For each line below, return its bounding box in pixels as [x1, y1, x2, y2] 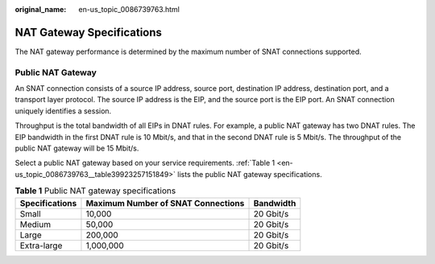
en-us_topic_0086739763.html [78, 5, 180, 14]
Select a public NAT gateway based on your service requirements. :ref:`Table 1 [14, 158, 275, 168]
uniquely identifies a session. [14, 105, 112, 116]
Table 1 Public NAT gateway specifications [14, 185, 176, 196]
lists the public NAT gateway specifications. [177, 169, 322, 179]
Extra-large [19, 240, 63, 251]
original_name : [14, 5, 67, 14]
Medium [19, 218, 52, 229]
